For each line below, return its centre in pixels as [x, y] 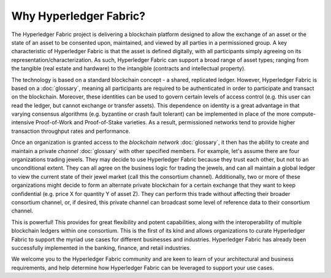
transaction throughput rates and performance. [71, 131]
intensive [23, 122]
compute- [303, 114]
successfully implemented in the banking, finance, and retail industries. [101, 247]
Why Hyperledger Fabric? [78, 16]
